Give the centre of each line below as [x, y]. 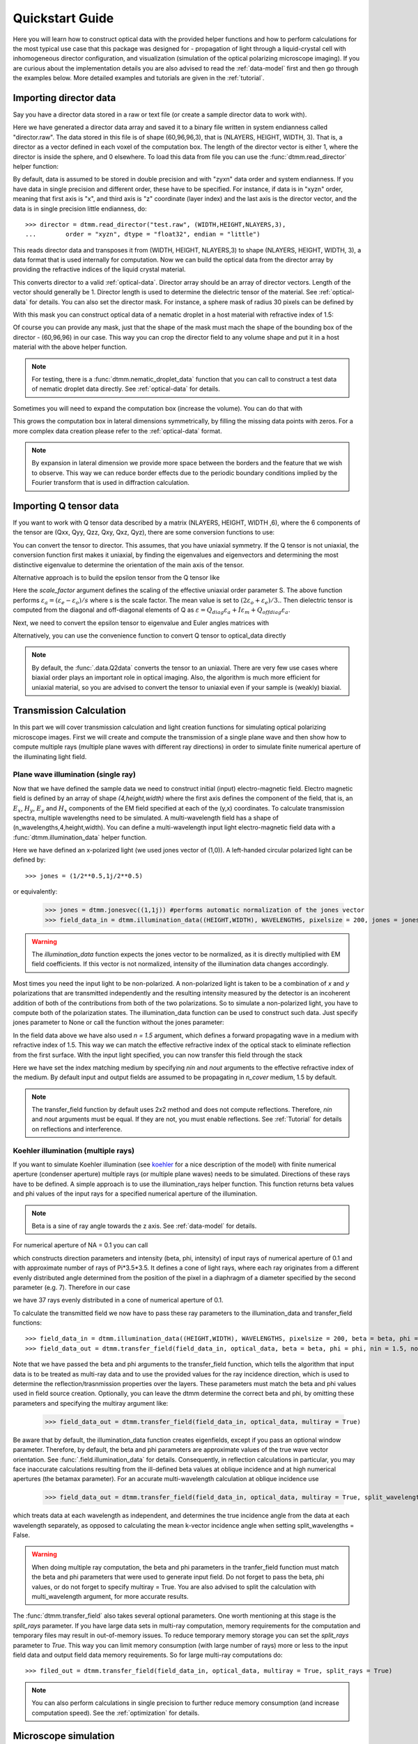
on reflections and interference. [77, 1129]
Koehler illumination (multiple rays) [74, 1150]
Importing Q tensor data [66, 506]
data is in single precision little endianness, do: [80, 209]
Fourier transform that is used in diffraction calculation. [110, 483]
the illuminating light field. [50, 756]
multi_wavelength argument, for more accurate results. [110, 1597]
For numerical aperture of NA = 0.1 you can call [80, 1245]
